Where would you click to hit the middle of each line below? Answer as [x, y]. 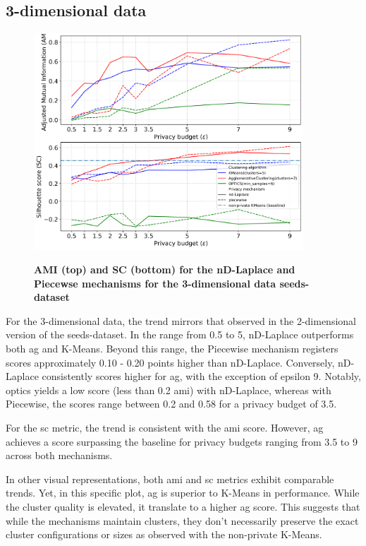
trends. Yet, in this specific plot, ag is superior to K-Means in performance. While [183, 493]
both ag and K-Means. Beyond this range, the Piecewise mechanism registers [172, 348]
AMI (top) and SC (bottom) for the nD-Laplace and [165, 269]
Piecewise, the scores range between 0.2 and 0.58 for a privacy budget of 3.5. [171, 404]
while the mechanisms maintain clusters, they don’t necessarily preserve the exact [182, 520]
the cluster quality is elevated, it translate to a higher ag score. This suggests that [183, 506]
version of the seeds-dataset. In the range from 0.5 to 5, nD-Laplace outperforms [180, 334]
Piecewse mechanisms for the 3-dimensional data [155, 283]
